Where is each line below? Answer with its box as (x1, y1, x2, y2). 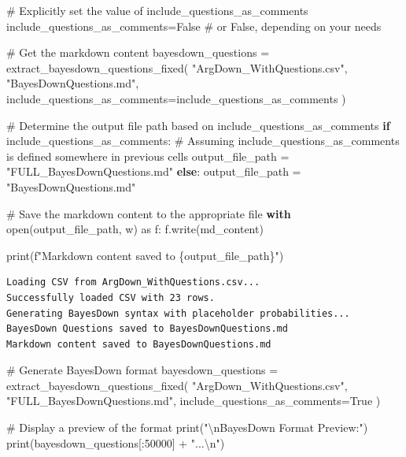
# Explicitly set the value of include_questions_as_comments (6, 2, 308, 18)
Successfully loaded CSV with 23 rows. (6, 292, 215, 303)
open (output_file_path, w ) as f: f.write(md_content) (6, 221, 264, 237)
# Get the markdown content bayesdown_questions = (6, 44, 270, 61)
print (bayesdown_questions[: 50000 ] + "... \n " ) (6, 434, 225, 451)
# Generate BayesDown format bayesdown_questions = (6, 362, 279, 378)
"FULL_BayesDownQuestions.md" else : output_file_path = (6, 163, 301, 180)
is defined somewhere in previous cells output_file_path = (6, 147, 290, 164)
